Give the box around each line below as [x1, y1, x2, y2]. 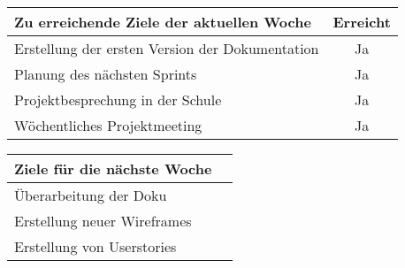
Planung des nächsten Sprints [14, 64, 197, 84]
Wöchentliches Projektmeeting [14, 115, 202, 135]
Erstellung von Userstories [14, 236, 177, 257]
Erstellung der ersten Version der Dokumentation [14, 38, 319, 58]
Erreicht [332, 11, 391, 32]
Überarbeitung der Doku [14, 185, 167, 205]
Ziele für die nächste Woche [14, 158, 212, 179]
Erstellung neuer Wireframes [14, 211, 192, 231]
